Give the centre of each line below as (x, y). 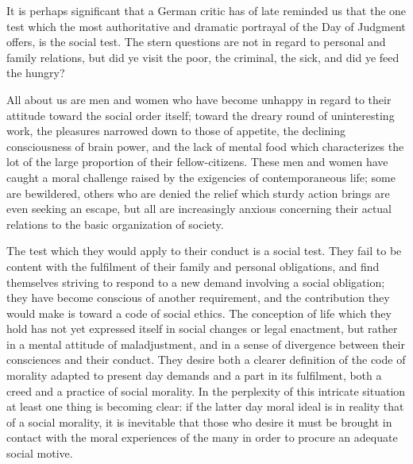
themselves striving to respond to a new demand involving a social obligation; (196, 282)
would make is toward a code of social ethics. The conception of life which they (199, 313)
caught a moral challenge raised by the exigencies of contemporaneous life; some (201, 177)
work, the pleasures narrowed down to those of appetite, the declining (176, 131)
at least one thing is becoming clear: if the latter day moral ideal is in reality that (205, 406)
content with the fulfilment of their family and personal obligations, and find (193, 266)
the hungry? (36, 73)
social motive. (40, 453)
